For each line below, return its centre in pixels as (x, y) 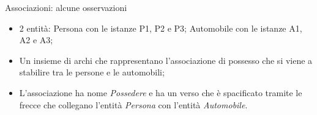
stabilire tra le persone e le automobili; (92, 72)
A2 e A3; (36, 40)
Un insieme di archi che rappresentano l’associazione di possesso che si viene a (166, 60)
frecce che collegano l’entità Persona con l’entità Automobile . (133, 104)
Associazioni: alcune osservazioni (66, 7)
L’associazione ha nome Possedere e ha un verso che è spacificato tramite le (161, 92)
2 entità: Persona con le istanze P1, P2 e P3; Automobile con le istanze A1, (161, 28)
